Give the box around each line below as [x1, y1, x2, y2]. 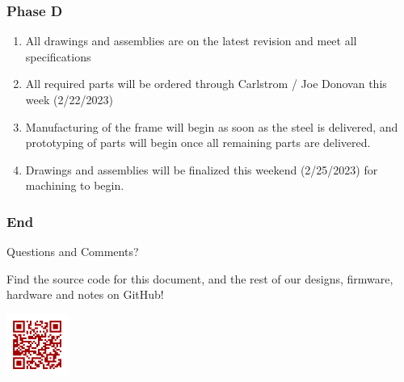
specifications [25, 48, 91, 65]
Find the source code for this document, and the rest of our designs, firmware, [6, 270, 393, 287]
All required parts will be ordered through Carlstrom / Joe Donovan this [25, 75, 387, 92]
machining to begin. [25, 177, 124, 194]
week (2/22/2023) [25, 91, 113, 107]
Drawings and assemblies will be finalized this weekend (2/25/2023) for [25, 161, 378, 178]
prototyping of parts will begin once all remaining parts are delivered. [25, 134, 371, 151]
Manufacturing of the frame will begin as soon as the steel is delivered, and [25, 118, 398, 135]
